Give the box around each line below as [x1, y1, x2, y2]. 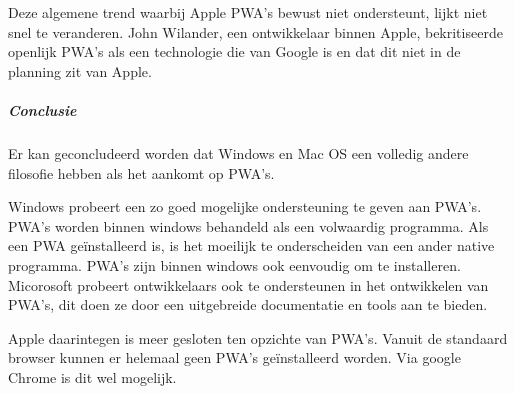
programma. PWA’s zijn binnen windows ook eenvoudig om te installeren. [8, 254, 461, 275]
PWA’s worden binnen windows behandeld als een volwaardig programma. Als [8, 215, 489, 236]
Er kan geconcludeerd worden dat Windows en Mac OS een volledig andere [8, 142, 469, 163]
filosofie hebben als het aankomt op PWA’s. [8, 162, 275, 183]
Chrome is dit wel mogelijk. [8, 366, 177, 387]
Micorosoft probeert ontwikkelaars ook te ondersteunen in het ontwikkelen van [8, 274, 489, 295]
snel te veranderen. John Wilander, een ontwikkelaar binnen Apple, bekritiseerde [8, 21, 503, 42]
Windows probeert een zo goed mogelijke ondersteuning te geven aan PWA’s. [8, 196, 482, 217]
